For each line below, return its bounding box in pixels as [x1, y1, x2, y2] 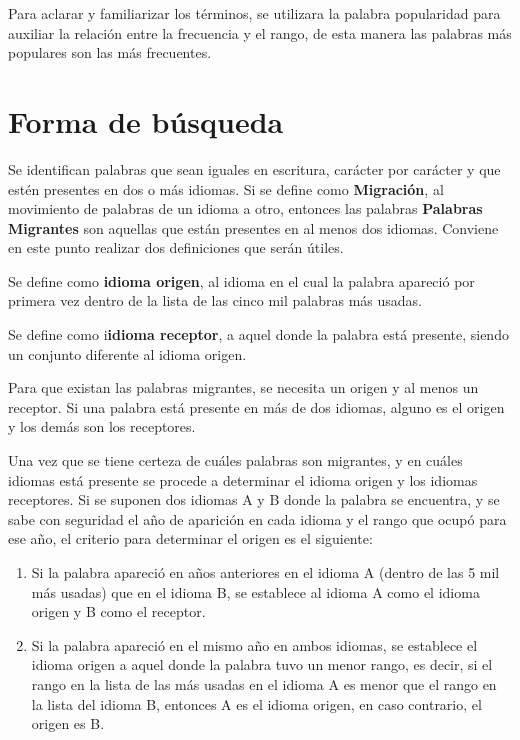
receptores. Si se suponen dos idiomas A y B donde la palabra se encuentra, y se [8, 489, 500, 510]
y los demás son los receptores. [8, 416, 196, 437]
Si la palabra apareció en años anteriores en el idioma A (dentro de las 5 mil [31, 562, 500, 582]
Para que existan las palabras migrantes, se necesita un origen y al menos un [8, 377, 479, 398]
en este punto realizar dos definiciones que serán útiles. [8, 237, 344, 258]
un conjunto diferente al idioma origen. [8, 343, 247, 364]
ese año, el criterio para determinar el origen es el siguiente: [8, 528, 373, 549]
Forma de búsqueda [8, 100, 284, 141]
